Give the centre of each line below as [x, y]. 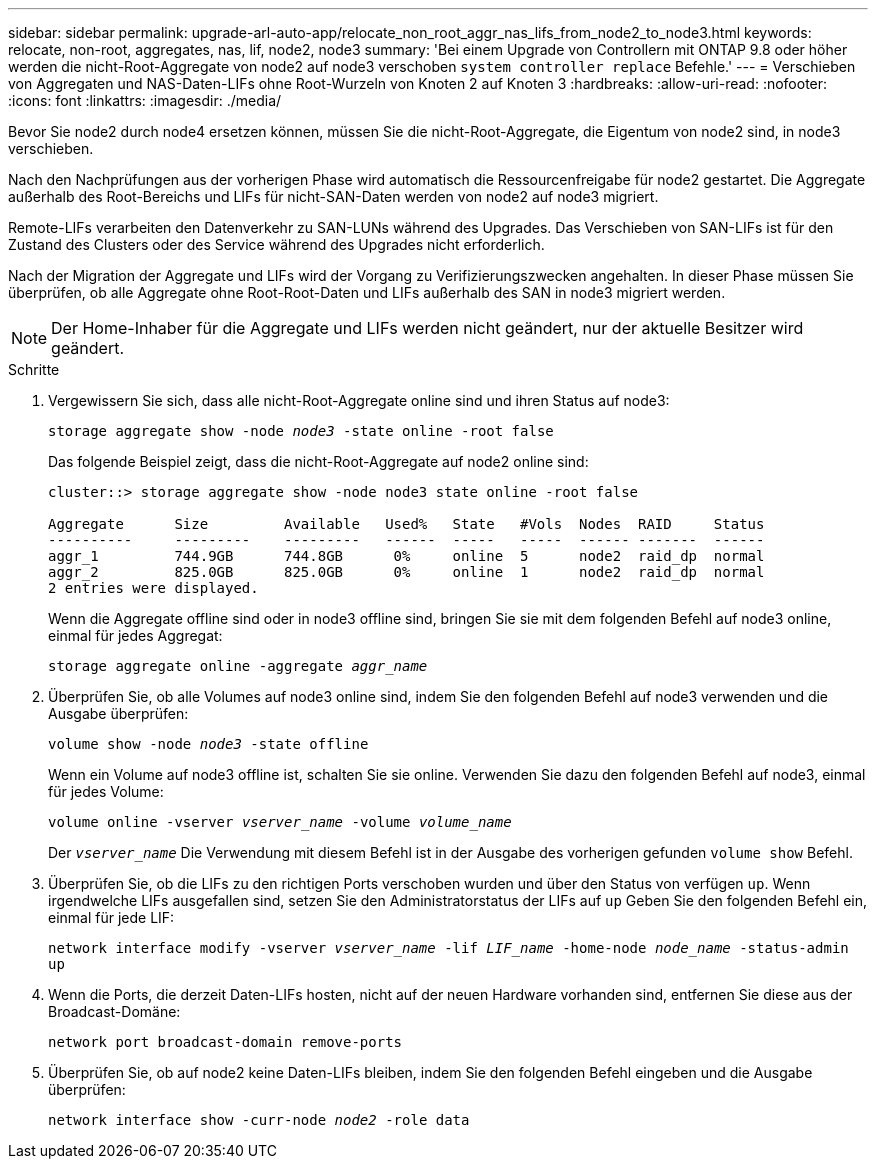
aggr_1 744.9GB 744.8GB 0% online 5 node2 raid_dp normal [406, 556]
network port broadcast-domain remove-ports [225, 1042]
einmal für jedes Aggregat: [135, 635]
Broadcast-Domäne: [114, 1011]
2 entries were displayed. [153, 588]
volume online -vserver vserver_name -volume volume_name [280, 822]
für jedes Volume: [106, 791]
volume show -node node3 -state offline [208, 744]
